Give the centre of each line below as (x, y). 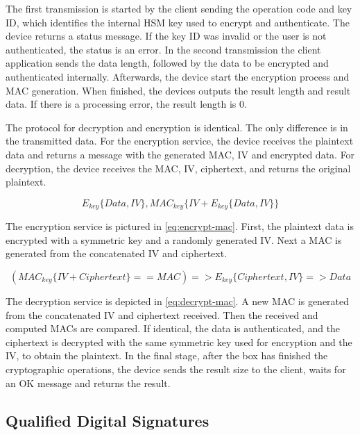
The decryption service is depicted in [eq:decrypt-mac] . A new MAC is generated (178, 301)
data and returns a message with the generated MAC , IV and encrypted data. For (180, 154)
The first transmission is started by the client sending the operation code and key (179, 8)
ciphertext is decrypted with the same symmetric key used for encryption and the (179, 342)
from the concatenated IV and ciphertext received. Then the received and (162, 314)
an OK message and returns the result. (88, 383)
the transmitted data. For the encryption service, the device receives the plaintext (180, 141)
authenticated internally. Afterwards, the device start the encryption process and (178, 76)
